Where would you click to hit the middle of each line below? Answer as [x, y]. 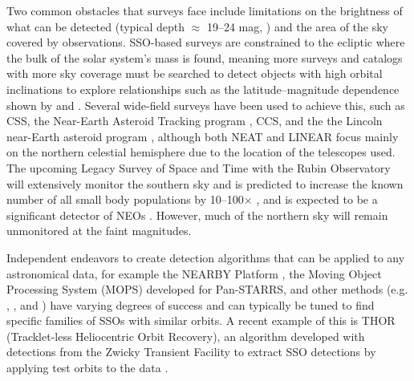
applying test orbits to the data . [87, 368]
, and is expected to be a [317, 199]
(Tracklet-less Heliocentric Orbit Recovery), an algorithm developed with [186, 336]
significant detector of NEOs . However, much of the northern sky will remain [197, 215]
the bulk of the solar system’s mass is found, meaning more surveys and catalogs [205, 57]
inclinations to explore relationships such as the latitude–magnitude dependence [203, 89]
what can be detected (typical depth [96, 26]
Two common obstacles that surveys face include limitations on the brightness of [205, 10]
